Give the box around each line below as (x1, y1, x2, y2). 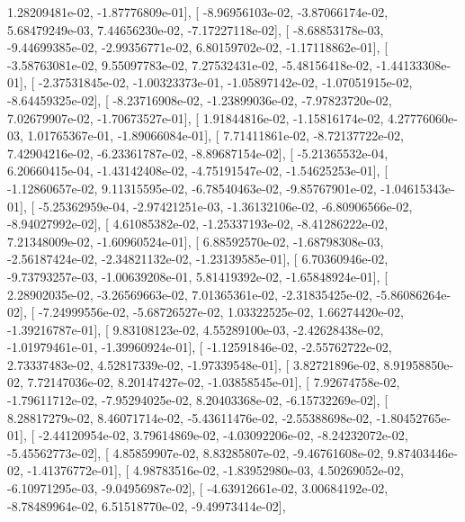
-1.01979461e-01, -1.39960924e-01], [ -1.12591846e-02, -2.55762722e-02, (7, 337, 392, 356)
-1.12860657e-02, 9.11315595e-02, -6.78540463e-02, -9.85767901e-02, (7, 178, 377, 197)
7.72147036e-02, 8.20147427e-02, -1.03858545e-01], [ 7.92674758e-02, (27, 373, 400, 391)
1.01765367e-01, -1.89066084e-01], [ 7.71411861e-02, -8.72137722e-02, (27, 126, 404, 145)
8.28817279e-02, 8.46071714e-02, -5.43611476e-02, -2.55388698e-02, (7, 408, 372, 427)
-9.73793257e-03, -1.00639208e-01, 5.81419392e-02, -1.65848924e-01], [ (7, 266, 389, 285)
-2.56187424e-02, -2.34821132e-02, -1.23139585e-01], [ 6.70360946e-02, (7, 249, 389, 268)
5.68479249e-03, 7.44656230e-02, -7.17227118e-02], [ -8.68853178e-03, (7, 20, 384, 39)
